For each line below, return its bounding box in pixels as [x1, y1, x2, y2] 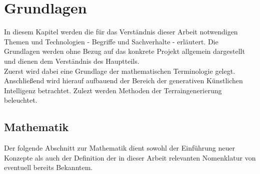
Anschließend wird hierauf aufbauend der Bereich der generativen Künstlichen [4, 75, 243, 86]
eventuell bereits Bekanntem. [4, 162, 93, 173]
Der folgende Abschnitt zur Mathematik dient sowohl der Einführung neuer [4, 143, 235, 153]
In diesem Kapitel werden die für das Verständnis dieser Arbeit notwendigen [4, 26, 238, 37]
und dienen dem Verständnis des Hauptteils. [4, 55, 139, 66]
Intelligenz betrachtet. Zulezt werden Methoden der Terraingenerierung [4, 85, 222, 95]
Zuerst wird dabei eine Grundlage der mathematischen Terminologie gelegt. [4, 65, 235, 76]
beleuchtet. [4, 95, 37, 105]
